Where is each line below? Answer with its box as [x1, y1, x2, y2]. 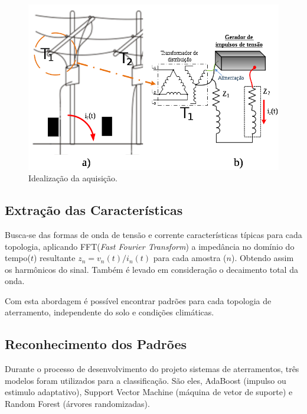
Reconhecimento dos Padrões [5, 335, 187, 353]
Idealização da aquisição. [28, 172, 117, 184]
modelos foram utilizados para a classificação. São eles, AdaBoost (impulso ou [5, 374, 286, 386]
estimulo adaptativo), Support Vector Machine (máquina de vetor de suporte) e [5, 386, 293, 398]
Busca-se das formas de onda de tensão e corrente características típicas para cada [5, 228, 302, 240]
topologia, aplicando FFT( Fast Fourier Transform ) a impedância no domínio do [5, 240, 295, 252]
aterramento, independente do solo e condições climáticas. [5, 306, 214, 318]
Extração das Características [5, 201, 183, 219]
